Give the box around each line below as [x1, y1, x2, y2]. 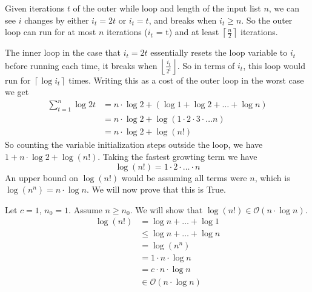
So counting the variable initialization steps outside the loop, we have [5, 138, 263, 151]
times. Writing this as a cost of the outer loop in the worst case [68, 73, 304, 86]
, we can [268, 2, 299, 14]
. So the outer [241, 13, 293, 26]
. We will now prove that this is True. [86, 183, 226, 196]
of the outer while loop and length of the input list [73, 2, 261, 14]
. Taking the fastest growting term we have [98, 150, 257, 162]
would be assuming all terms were [121, 171, 247, 184]
